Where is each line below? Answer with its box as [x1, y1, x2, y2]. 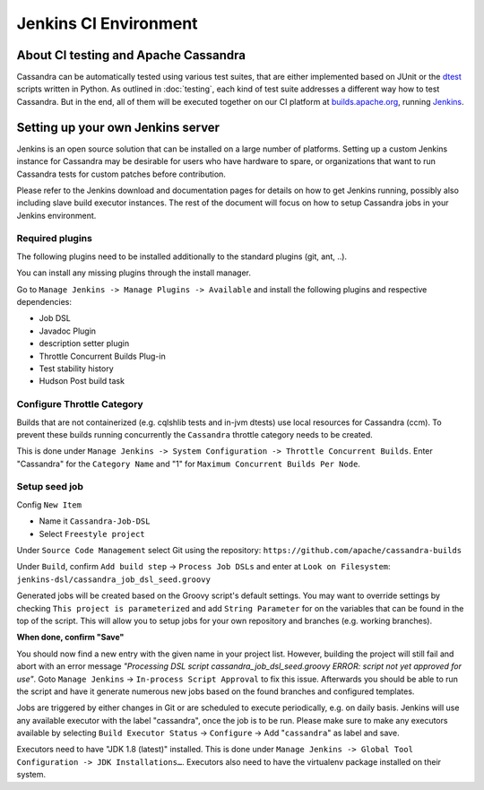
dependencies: [16, 297, 72, 308]
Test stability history [39, 363, 114, 374]
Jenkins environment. [16, 210, 97, 221]
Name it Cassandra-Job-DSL [39, 516, 151, 526]
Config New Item [16, 499, 82, 510]
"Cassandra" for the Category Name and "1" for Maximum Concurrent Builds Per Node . [16, 458, 360, 469]
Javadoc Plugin [39, 326, 97, 336]
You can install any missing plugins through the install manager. [16, 267, 251, 278]
